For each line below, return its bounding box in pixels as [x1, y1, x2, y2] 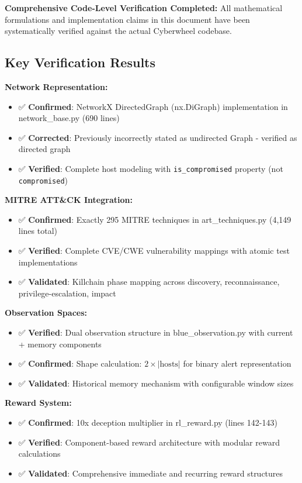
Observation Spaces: [5, 306, 87, 319]
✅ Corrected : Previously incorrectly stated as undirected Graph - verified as [18, 131, 297, 143]
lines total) [18, 225, 57, 237]
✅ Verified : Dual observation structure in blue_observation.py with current [18, 326, 293, 339]
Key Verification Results [5, 53, 156, 71]
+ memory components [18, 337, 102, 350]
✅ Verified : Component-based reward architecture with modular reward [18, 436, 280, 448]
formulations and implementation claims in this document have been [5, 13, 250, 25]
